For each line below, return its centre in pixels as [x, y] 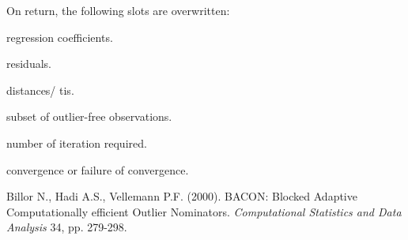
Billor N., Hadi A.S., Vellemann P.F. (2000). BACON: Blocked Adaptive [182, 196]
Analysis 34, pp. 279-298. [67, 227]
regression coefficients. [60, 37]
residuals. [29, 64]
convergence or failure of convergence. [98, 169]
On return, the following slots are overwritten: [118, 10]
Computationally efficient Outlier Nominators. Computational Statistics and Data [204, 211]
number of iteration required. [77, 142]
